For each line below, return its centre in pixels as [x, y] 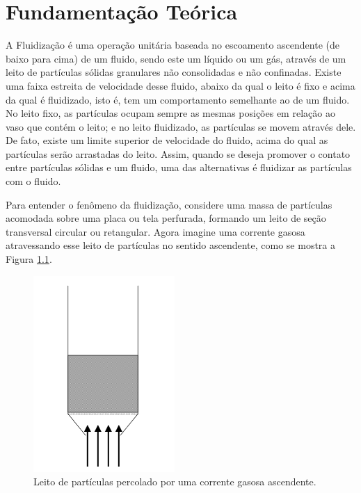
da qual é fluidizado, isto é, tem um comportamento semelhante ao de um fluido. [178, 99]
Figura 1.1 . [29, 259]
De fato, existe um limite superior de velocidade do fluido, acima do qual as [167, 140]
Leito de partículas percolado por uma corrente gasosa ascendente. [175, 482]
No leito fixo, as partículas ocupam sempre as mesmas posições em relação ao [170, 113]
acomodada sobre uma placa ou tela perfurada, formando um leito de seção [166, 218]
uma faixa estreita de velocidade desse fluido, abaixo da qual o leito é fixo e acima [180, 85]
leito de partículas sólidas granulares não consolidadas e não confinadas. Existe [174, 72]
